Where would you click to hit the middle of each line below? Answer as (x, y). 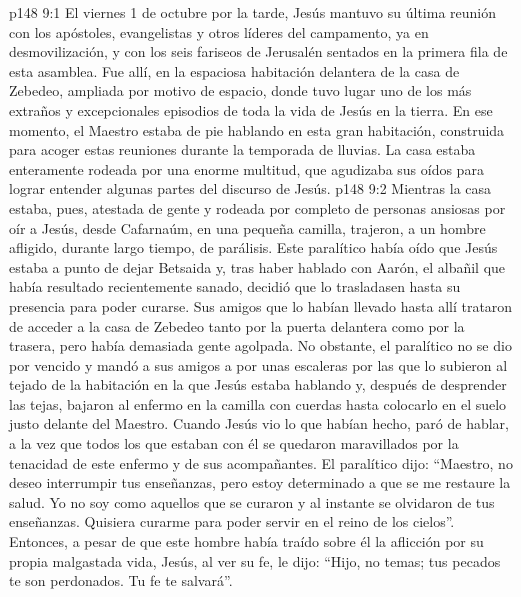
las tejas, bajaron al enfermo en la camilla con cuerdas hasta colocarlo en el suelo (258, 403)
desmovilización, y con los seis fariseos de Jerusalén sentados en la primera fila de (258, 51)
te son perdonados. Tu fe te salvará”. (121, 580)
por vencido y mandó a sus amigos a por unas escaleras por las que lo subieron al (258, 364)
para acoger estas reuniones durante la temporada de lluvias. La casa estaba (242, 149)
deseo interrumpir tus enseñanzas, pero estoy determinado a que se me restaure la (260, 482)
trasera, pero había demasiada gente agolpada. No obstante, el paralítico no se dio (260, 345)
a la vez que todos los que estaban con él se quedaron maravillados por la (234, 443)
